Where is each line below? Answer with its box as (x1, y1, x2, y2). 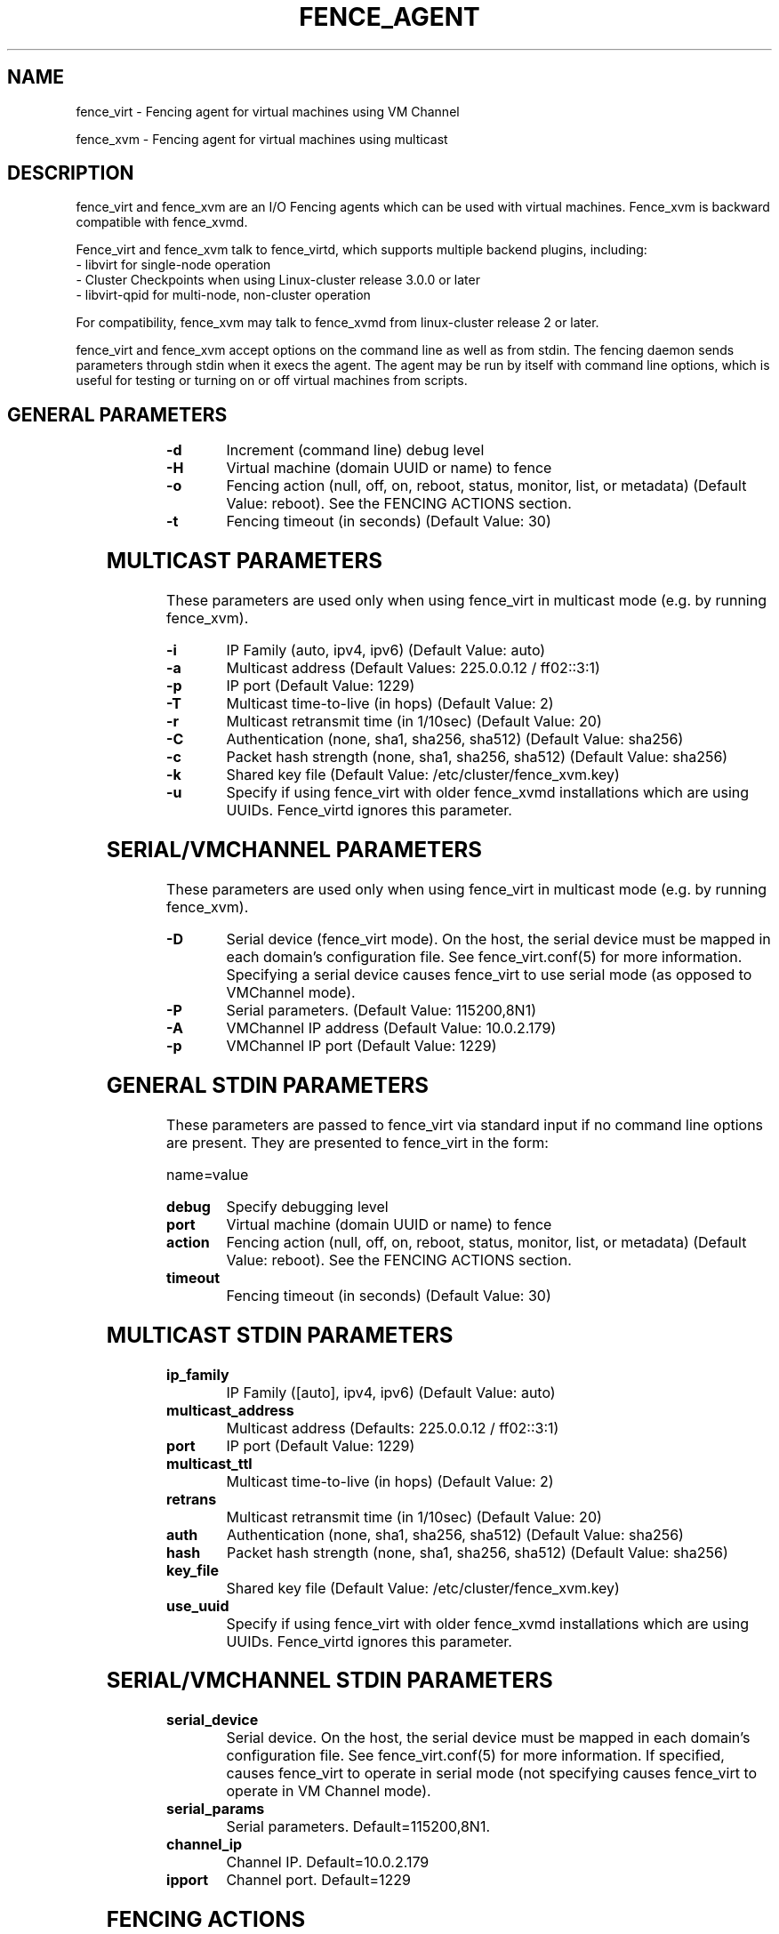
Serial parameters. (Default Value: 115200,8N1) (226, 1000, 536, 1019)
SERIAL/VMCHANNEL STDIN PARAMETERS (106, 1667, 553, 1694)
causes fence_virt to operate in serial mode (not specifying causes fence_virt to (226, 1764, 758, 1783)
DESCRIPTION (7, 162, 134, 185)
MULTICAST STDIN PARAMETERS (106, 1321, 454, 1348)
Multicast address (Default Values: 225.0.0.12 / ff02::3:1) (226, 659, 600, 678)
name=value (166, 1165, 249, 1184)
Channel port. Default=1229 (226, 1871, 412, 1890)
